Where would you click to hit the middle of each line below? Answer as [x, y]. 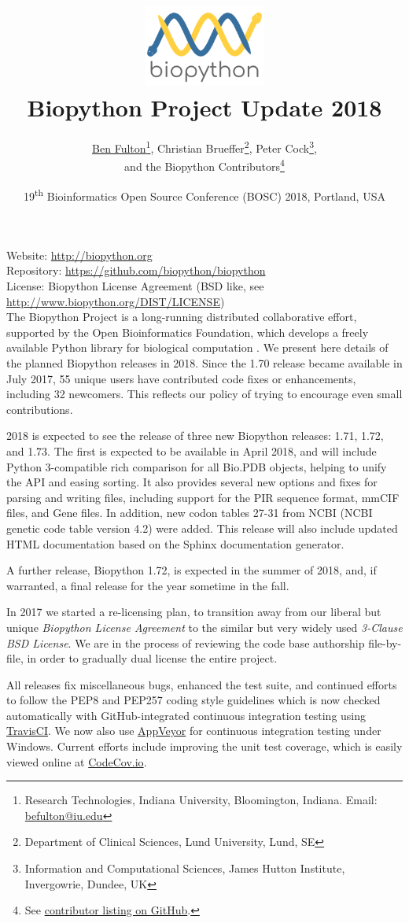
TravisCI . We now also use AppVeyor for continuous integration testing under [194, 731]
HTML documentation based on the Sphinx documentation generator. [175, 543]
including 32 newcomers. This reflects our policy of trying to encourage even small [204, 394]
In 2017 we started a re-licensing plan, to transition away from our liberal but [194, 612]
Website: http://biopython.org [79, 255]
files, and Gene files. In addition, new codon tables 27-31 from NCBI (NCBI [190, 513]
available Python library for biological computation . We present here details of [197, 347]
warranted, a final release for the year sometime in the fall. [148, 585]
